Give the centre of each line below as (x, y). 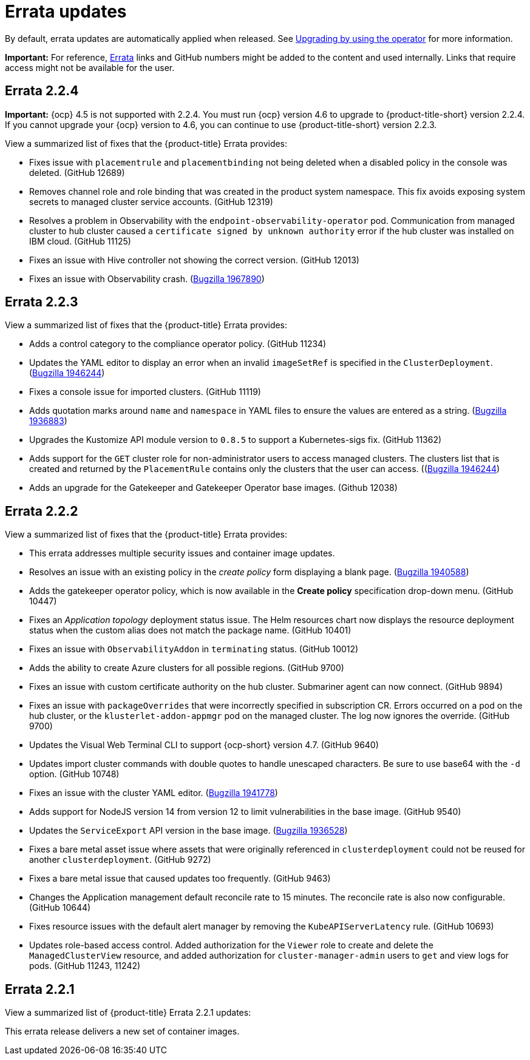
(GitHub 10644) (60, 908)
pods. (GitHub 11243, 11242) (85, 966)
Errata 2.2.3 (42, 302)
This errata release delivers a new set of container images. (122, 1031)
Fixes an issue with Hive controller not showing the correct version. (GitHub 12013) (194, 260)
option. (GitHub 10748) (74, 774)
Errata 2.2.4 (42, 91)
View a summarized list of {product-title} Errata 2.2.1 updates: (128, 1013)
